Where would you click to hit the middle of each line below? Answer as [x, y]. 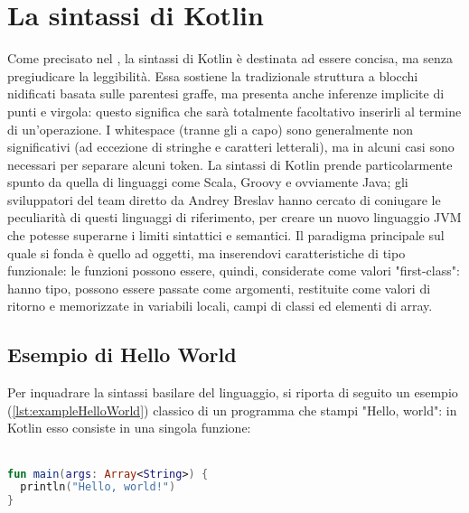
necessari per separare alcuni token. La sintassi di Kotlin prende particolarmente [230, 164]
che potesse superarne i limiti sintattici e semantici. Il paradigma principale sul [226, 235]
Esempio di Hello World [122, 354]
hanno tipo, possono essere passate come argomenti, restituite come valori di [219, 288]
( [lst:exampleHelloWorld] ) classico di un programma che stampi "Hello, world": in [232, 410]
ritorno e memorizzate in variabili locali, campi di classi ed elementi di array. [220, 306]
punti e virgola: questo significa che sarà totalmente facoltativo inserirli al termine [234, 111]
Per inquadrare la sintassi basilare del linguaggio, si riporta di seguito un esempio [233, 392]
